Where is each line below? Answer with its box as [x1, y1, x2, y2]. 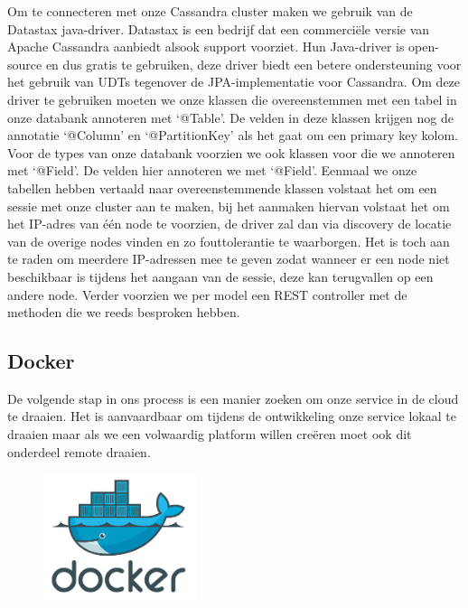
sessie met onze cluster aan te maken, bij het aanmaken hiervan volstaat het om [7, 196, 450, 215]
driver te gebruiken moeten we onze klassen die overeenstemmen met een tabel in [7, 89, 457, 108]
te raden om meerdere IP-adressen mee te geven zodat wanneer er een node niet [7, 249, 450, 268]
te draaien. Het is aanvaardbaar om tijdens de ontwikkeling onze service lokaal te [7, 407, 456, 426]
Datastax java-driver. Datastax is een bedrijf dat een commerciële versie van [7, 19, 430, 38]
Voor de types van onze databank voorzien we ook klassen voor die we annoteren [7, 143, 455, 162]
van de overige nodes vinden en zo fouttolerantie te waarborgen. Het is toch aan [7, 231, 450, 250]
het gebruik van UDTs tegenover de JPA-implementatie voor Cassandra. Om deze [7, 72, 461, 91]
